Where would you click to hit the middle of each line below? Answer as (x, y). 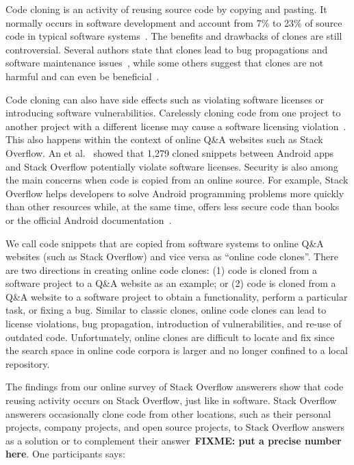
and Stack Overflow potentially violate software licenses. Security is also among (172, 166)
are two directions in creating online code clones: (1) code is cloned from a (161, 269)
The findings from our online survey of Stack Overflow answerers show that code (175, 387)
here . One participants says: (65, 454)
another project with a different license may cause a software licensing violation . (176, 126)
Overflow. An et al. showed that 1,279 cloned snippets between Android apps (170, 152)
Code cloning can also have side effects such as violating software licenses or (165, 99)
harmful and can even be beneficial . (83, 76)
